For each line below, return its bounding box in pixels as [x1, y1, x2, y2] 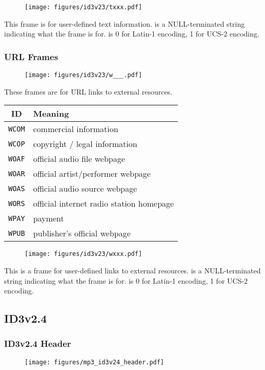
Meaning [33, 107, 69, 120]
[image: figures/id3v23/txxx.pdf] [25, 4, 142, 11]
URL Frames [4, 50, 58, 63]
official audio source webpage [33, 182, 137, 195]
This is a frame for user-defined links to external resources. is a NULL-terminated [4, 265, 261, 275]
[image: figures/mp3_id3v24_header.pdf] [25, 358, 165, 366]
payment [33, 212, 64, 225]
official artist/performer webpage [33, 168, 151, 180]
